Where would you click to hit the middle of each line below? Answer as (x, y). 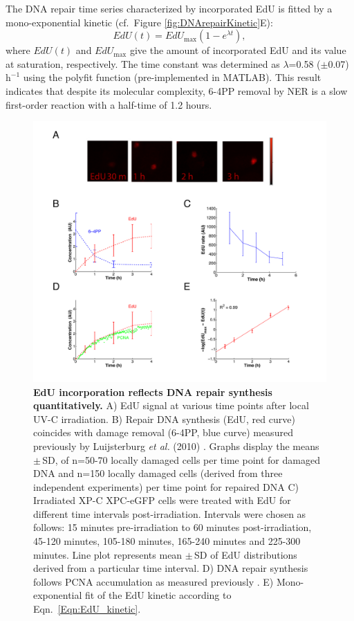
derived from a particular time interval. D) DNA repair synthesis (171, 568)
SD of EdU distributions (246, 554)
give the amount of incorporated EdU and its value (238, 50)
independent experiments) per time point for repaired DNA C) (166, 486)
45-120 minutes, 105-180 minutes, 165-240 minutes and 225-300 (167, 541)
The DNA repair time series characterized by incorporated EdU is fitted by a (169, 8)
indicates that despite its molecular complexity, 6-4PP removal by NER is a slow (177, 90)
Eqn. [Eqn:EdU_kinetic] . (87, 609)
